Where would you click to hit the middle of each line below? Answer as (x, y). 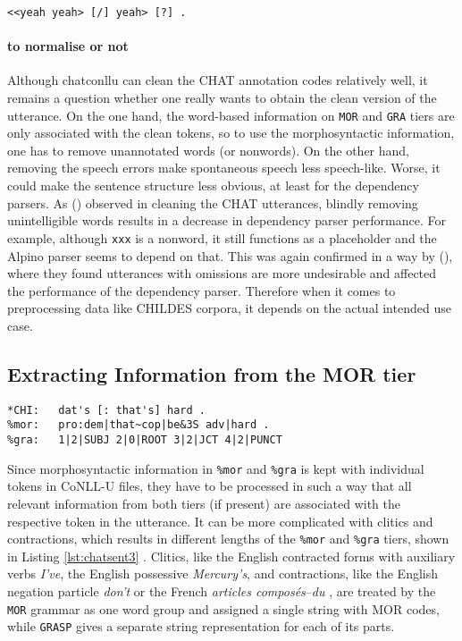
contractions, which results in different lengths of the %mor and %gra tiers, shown (228, 539)
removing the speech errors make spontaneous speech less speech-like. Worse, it (224, 168)
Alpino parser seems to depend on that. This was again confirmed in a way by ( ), (230, 255)
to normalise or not (68, 46)
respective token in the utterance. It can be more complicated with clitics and (220, 521)
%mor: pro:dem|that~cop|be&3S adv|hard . (139, 425)
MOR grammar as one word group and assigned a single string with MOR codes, (223, 608)
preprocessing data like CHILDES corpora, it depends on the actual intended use (229, 308)
